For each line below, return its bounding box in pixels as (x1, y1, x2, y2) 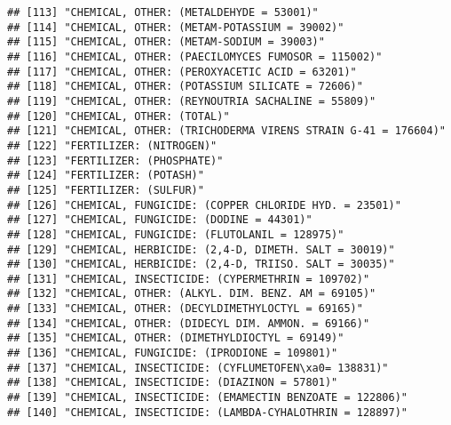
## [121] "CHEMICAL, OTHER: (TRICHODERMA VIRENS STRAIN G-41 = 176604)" (7, 124, 446, 138)
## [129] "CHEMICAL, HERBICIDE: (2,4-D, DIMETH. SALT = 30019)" (7, 243, 395, 256)
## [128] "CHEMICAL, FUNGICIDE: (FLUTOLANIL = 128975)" (7, 228, 344, 241)
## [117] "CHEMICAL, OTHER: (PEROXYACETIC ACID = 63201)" (7, 65, 357, 78)
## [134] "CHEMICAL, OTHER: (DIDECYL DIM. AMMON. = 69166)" (7, 317, 370, 330)
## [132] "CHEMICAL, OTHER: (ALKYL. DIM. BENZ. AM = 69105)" (7, 287, 376, 301)
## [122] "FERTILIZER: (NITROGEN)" (7, 139, 218, 152)
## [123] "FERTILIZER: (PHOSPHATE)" (7, 154, 224, 167)
